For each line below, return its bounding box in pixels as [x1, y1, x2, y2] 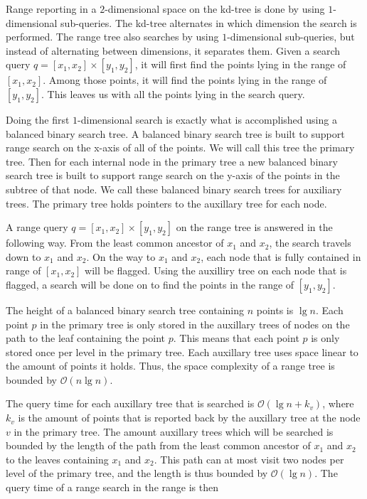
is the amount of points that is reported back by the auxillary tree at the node [18, 410, 361, 425]
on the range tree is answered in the [176, 220, 333, 235]
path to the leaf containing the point [6, 331, 166, 345]
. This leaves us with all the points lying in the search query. [41, 86, 305, 101]
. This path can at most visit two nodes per [154, 451, 344, 466]
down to [6, 249, 41, 264]
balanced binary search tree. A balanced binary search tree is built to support [6, 126, 345, 141]
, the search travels [269, 235, 351, 250]
